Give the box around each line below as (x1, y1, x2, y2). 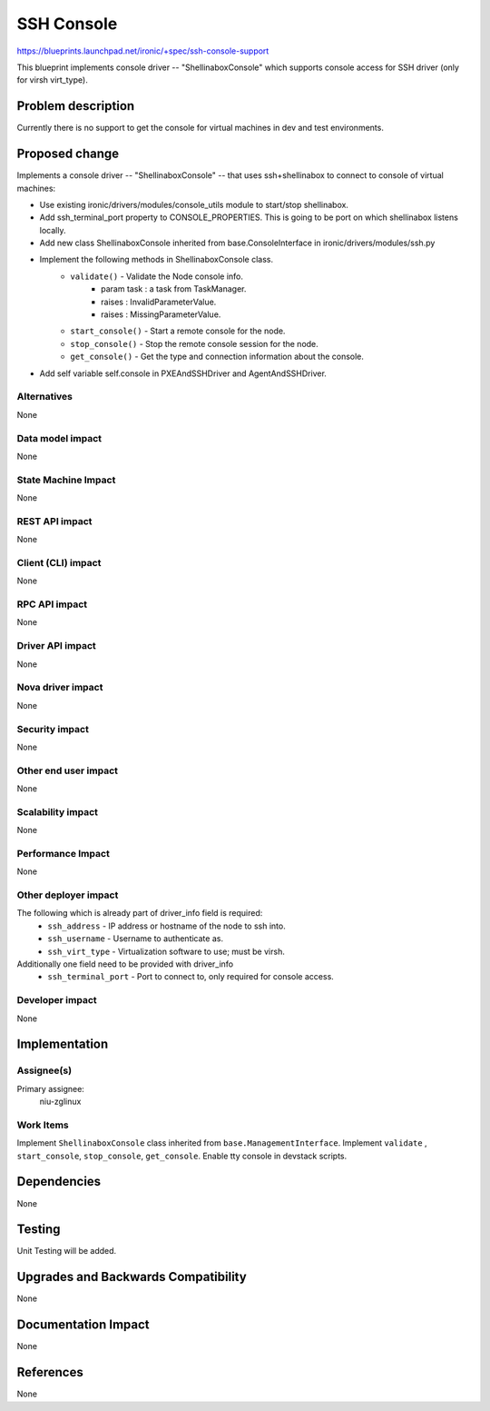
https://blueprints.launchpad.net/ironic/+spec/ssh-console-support (16, 45, 269, 56)
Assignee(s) (16, 1064, 73, 1077)
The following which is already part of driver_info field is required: (16, 908, 263, 919)
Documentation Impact (16, 1317, 150, 1333)
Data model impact (16, 432, 103, 444)
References (16, 1365, 83, 1380)
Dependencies (16, 1174, 102, 1189)
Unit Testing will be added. (16, 1246, 117, 1257)
